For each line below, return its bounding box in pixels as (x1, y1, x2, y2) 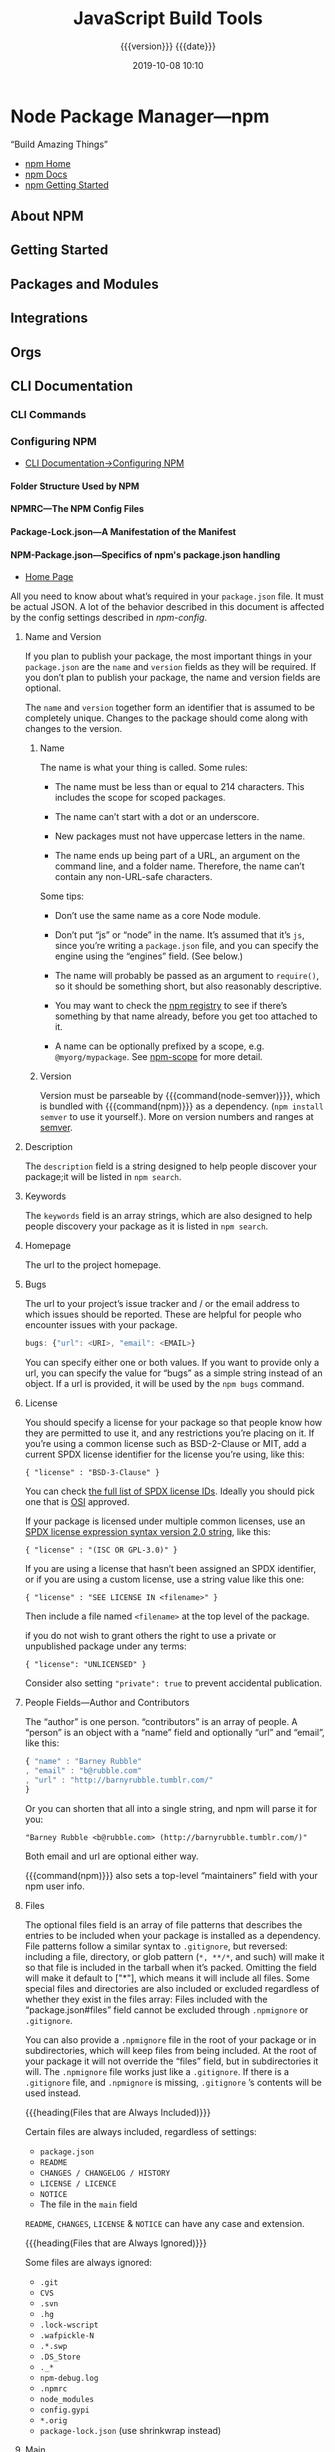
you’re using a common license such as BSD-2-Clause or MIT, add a (24, 1438, 307, 1450)
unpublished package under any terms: (24, 1640, 187, 1652)
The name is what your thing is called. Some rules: (39, 762, 248, 774)
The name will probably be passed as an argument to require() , (54, 970, 320, 982)
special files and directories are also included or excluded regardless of (24, 1982, 320, 1994)
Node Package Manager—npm (10, 105, 270, 127)
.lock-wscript (39, 2320, 99, 2330)
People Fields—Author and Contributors (24, 1697, 190, 1709)
